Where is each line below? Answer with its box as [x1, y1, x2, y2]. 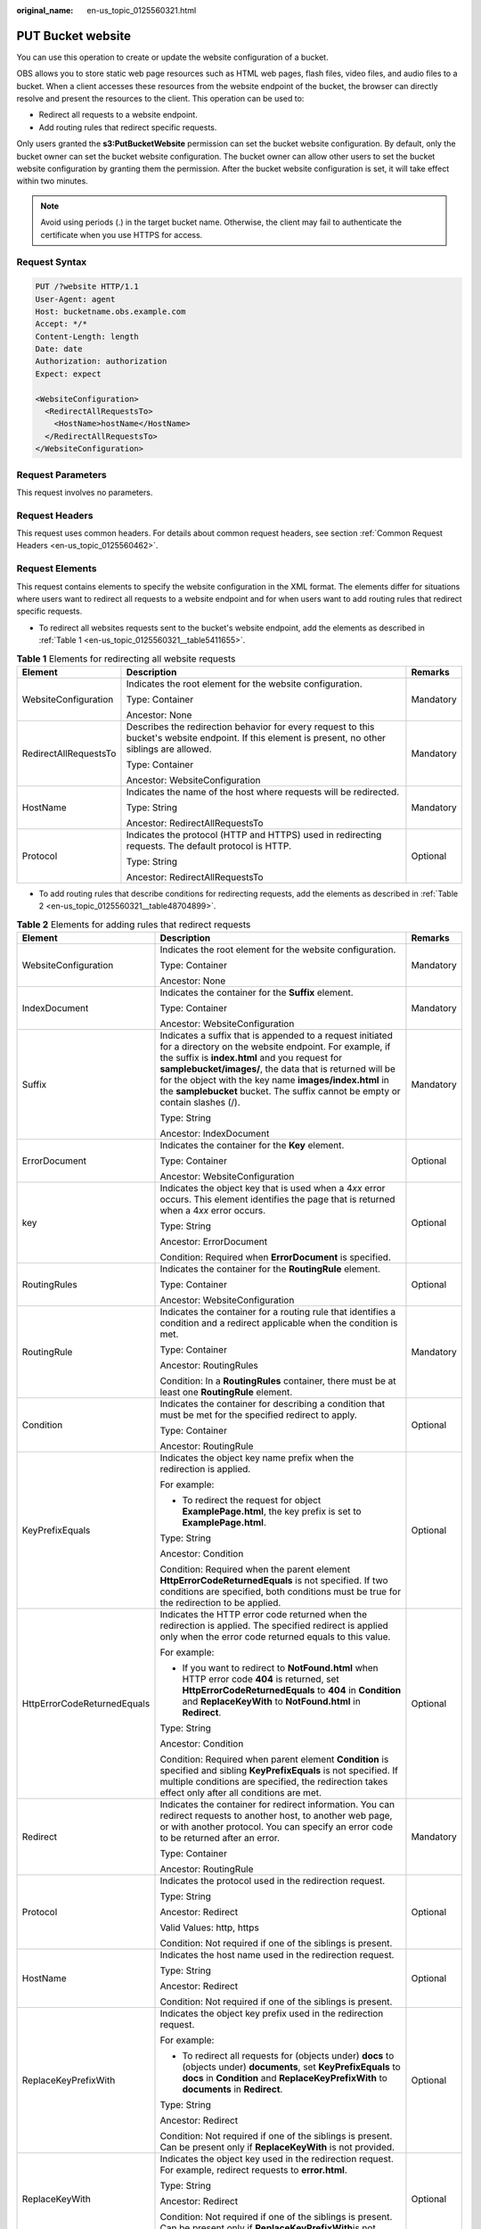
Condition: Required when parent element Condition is [159, 1753, 389, 1765]
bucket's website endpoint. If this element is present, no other [126, 731, 387, 744]
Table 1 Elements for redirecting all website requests [16, 652, 236, 664]
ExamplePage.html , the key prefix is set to [182, 1505, 362, 1518]
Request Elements [16, 563, 97, 575]
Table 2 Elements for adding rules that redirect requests [16, 918, 251, 931]
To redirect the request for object [182, 1494, 322, 1507]
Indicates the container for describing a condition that [159, 1398, 386, 1411]
